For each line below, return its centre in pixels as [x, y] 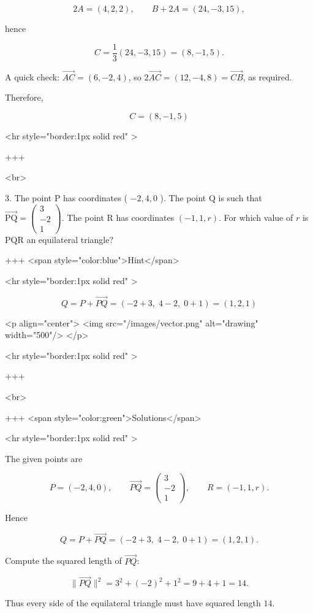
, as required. [267, 76]
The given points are [44, 458]
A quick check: [32, 76]
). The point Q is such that [211, 197]
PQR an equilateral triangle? [59, 239]
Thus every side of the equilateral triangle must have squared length [133, 603]
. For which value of [256, 218]
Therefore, [24, 97]
